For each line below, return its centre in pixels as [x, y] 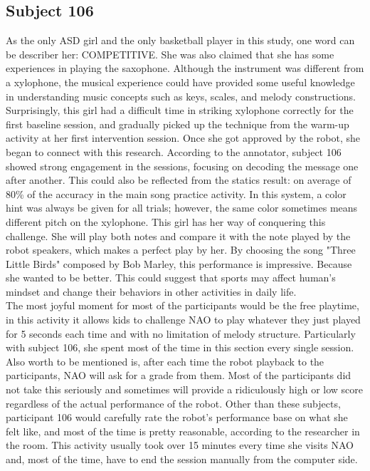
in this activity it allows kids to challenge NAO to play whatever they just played [183, 320]
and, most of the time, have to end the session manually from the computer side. [182, 459]
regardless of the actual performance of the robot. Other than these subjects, [173, 403]
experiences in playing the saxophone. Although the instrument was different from [185, 68]
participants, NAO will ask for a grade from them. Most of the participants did [179, 375]
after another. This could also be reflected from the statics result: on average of [179, 180]
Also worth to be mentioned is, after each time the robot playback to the [165, 361]
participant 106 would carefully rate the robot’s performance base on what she [177, 417]
